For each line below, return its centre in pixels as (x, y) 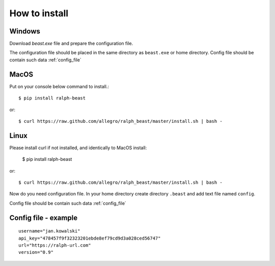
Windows (25, 31)
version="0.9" (36, 252)
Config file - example (44, 218)
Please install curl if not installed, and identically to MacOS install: (78, 148)
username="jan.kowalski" (49, 231)
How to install (39, 13)
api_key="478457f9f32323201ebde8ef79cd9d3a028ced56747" (90, 238)
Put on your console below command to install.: (59, 86)
